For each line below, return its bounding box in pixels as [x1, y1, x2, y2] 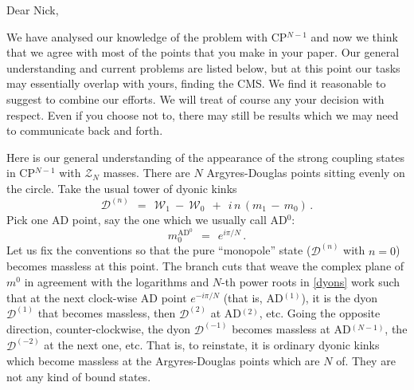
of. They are [336, 353, 396, 369]
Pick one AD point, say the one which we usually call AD [6, 211, 287, 227]
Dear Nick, [6, 2, 59, 18]
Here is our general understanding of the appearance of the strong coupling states [6, 148, 404, 165]
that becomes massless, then [37, 305, 176, 321]
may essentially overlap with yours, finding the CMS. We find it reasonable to [6, 75, 386, 92]
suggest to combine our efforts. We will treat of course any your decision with [6, 90, 385, 107]
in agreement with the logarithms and [24, 273, 209, 290]
